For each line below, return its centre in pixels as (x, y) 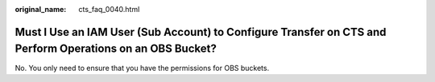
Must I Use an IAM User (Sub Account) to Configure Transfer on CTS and (201, 32)
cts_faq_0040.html (109, 9)
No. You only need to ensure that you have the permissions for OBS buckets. (142, 68)
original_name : (41, 9)
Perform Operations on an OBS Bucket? (116, 49)
